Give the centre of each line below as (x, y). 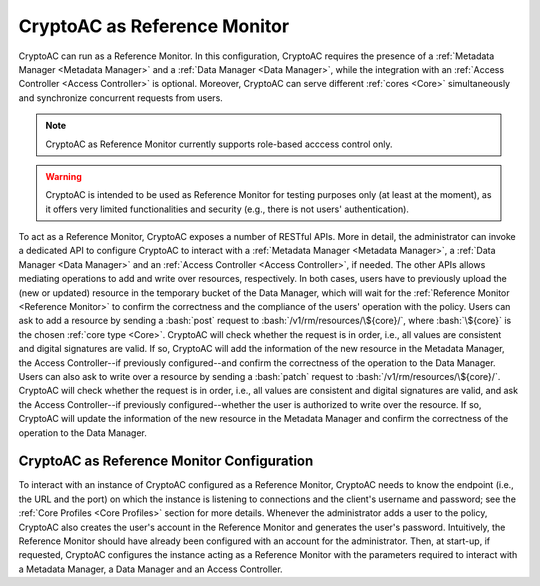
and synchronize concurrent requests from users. (121, 97)
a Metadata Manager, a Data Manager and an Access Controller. (151, 569)
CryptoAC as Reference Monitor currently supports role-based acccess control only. (219, 144)
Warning (63, 176)
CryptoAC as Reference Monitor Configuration (166, 461)
